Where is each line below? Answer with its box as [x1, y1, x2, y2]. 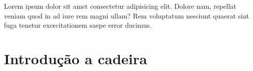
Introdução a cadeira [4, 48, 147, 68]
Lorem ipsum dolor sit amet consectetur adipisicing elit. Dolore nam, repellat [4, 1, 236, 11]
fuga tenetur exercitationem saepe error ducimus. [4, 20, 152, 30]
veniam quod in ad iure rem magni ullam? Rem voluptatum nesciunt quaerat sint [4, 10, 250, 20]
